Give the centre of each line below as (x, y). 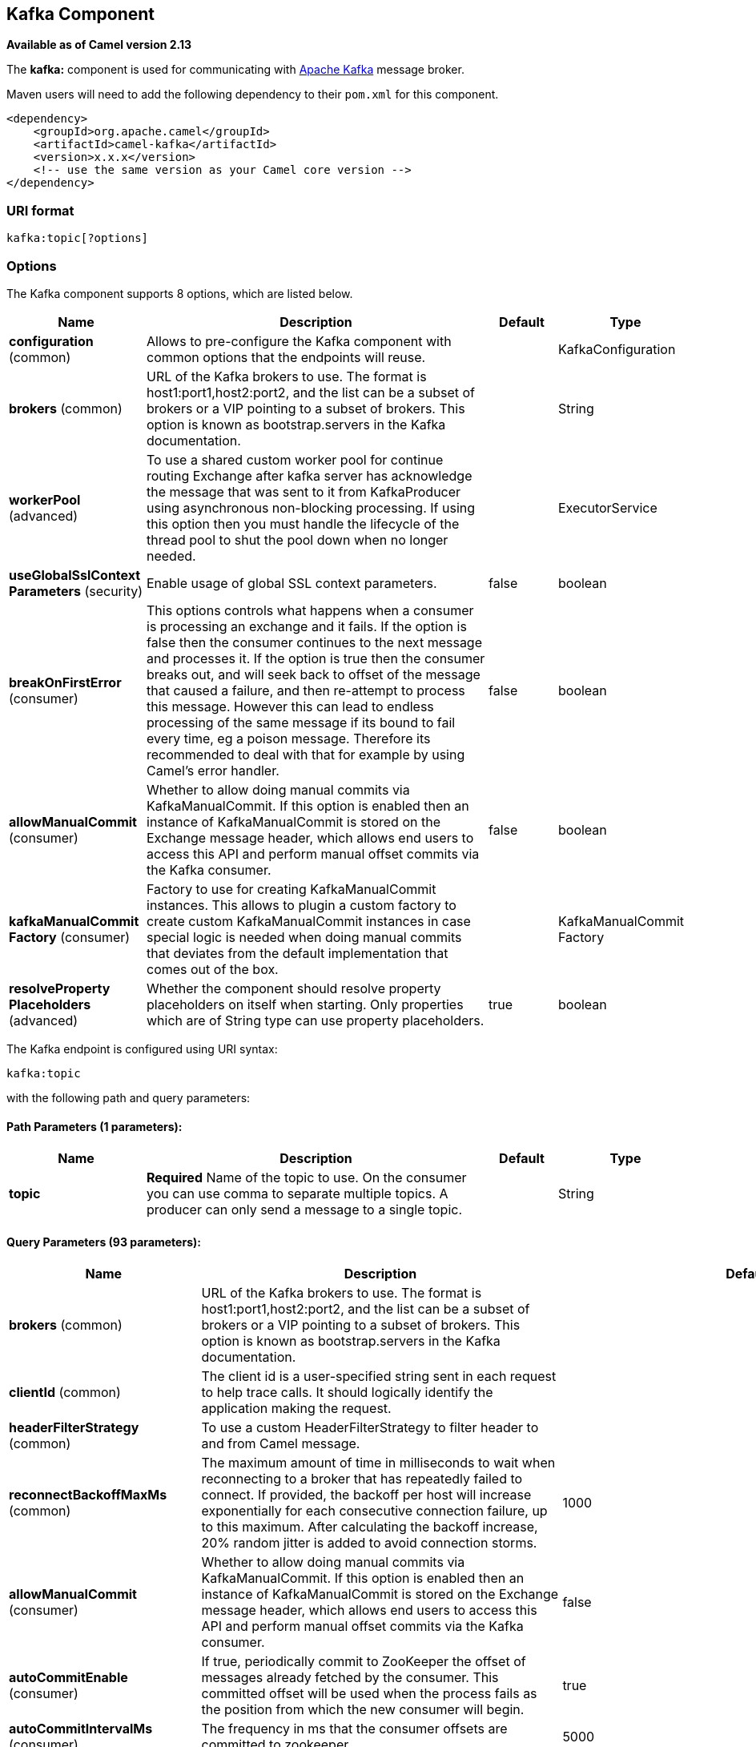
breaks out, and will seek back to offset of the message (314, 674)
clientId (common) (65, 1393)
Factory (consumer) (70, 937)
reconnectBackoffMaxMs (88, 1495)
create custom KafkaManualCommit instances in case (309, 921)
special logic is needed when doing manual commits (304, 937)
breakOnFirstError (65, 682)
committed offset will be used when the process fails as (369, 1694)
